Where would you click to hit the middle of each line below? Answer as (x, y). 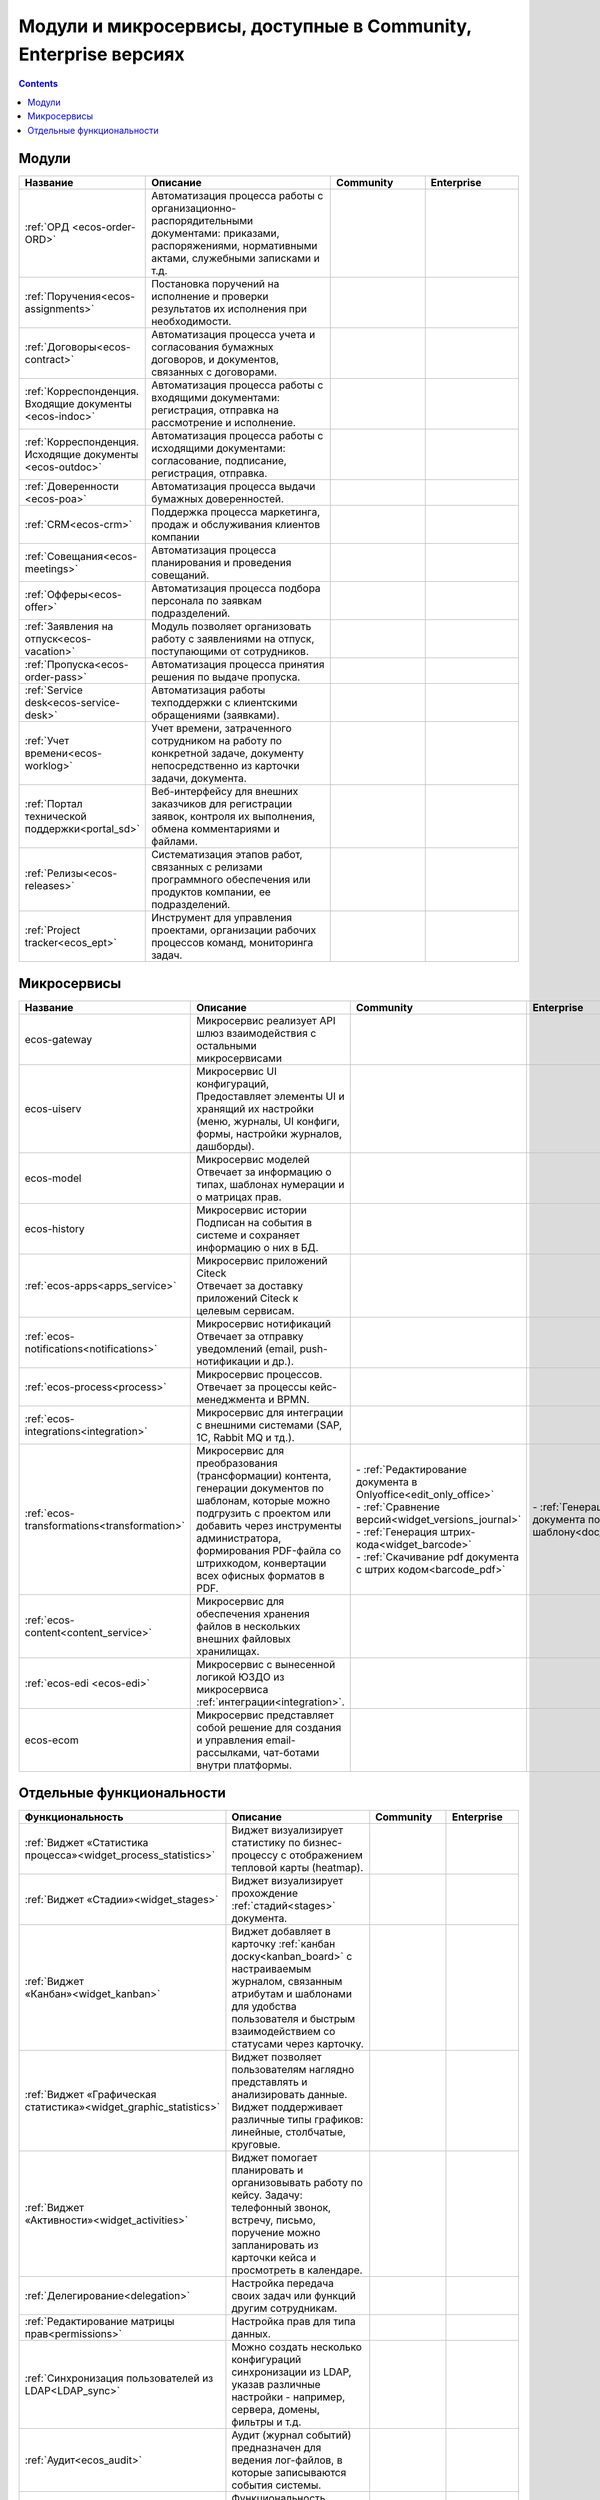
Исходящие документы (81, 455)
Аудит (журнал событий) (291, 2435)
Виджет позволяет (276, 2057)
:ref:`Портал (54, 804)
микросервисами (239, 1058)
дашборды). (225, 1146)
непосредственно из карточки (225, 766)
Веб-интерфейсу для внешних (225, 792)
